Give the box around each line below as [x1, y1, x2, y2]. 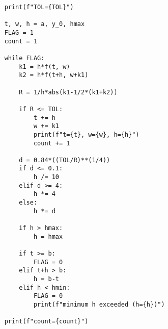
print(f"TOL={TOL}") [4, 4, 74, 11]
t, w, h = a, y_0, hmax [4, 20, 85, 28]
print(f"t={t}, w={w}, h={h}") [33, 131, 139, 138]
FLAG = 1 [4, 29, 34, 36]
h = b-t [33, 275, 60, 283]
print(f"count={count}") [4, 318, 89, 325]
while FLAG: [4, 54, 45, 62]
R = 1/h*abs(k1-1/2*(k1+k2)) [19, 88, 118, 96]
